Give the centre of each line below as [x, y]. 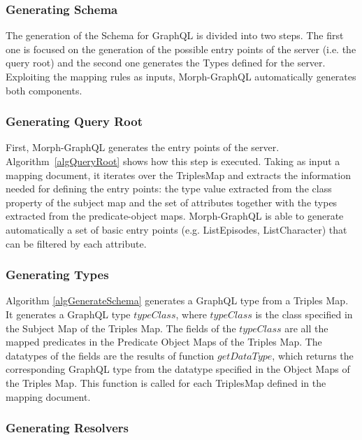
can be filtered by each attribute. [76, 243]
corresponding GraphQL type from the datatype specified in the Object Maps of [178, 369]
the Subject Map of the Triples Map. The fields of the [121, 328]
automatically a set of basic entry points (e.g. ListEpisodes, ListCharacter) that [176, 229]
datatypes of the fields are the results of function [110, 355]
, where [191, 314]
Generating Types [57, 275]
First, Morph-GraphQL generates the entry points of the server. [143, 147]
